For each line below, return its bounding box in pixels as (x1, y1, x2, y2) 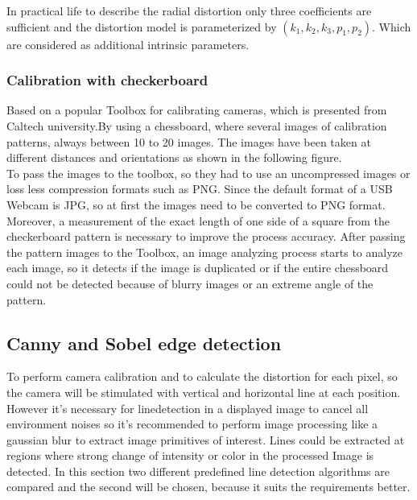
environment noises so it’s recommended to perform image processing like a (6, 415, 378, 432)
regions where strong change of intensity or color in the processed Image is (6, 447, 374, 464)
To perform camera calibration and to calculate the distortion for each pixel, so (6, 368, 398, 385)
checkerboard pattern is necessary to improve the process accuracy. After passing (6, 228, 406, 245)
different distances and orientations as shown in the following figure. (6, 149, 342, 166)
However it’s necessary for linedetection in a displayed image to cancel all (6, 399, 369, 416)
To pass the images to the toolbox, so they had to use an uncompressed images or (6, 164, 411, 181)
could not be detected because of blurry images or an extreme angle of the (6, 275, 374, 291)
